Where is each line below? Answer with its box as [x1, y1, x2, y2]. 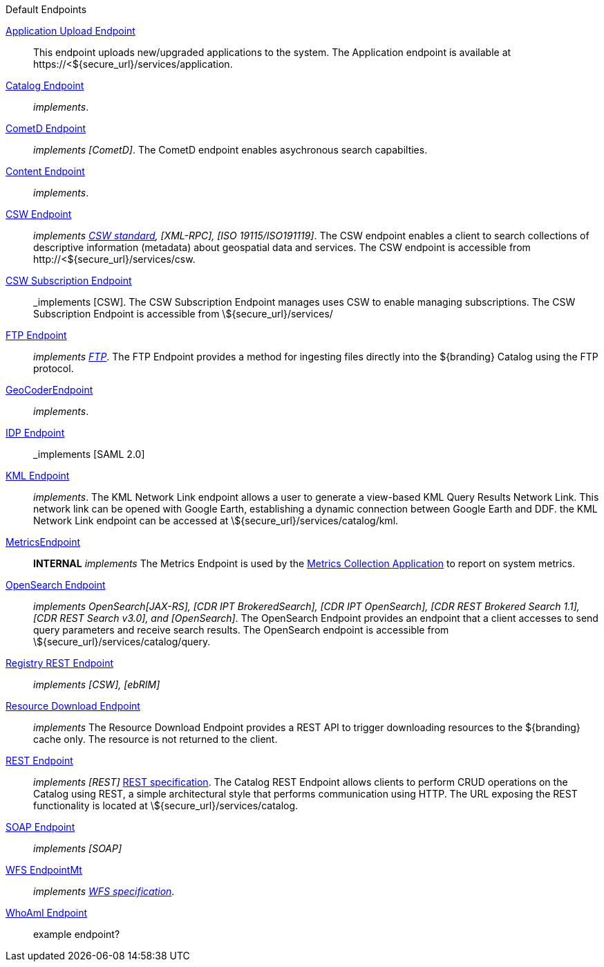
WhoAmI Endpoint [6, 907, 88, 919]
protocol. [33, 362, 74, 374]
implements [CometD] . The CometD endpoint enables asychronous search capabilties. [33, 144, 428, 156]
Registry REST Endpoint [6, 657, 113, 669]
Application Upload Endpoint [6, 25, 135, 37]
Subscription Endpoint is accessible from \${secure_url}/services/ [33, 308, 333, 320]
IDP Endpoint [6, 427, 65, 439]
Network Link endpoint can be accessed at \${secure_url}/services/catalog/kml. [33, 515, 399, 526]
